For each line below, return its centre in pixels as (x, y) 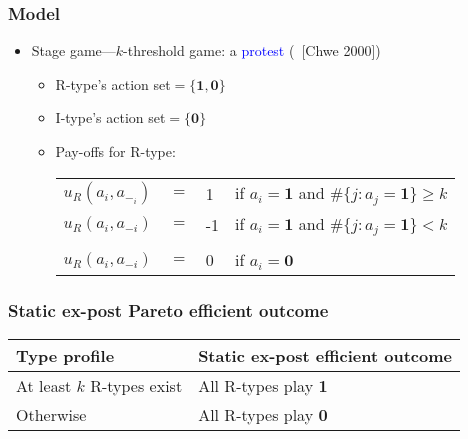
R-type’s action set (113, 83)
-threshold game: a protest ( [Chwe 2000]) (252, 50)
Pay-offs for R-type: (115, 151)
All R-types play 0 (263, 414)
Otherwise (51, 414)
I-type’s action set (110, 117)
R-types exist (136, 385)
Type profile (65, 355)
